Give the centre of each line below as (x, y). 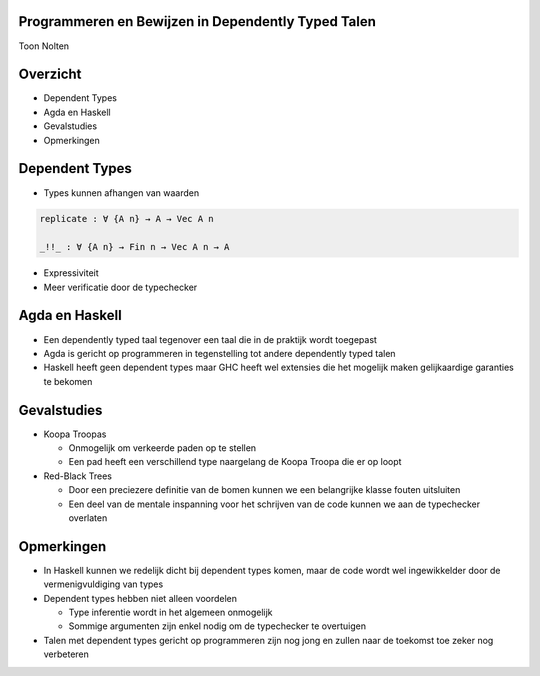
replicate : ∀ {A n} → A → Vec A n (126, 219)
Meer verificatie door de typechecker (120, 287)
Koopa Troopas (75, 434)
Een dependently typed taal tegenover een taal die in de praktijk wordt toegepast (210, 339)
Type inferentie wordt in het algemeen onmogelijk (171, 612)
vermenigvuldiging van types (103, 584)
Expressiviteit (71, 273)
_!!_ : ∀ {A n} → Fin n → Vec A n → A (134, 247)
